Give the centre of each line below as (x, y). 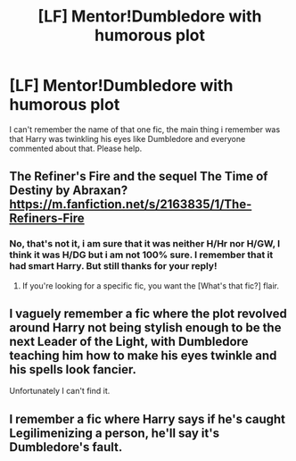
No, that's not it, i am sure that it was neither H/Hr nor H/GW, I (145, 244)
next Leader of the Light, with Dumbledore (129, 342)
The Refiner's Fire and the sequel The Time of (139, 176)
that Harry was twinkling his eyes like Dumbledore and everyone (127, 138)
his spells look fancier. (73, 369)
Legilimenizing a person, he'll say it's (115, 433)
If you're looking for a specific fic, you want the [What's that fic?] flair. (150, 285)
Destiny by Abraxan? (69, 191)
